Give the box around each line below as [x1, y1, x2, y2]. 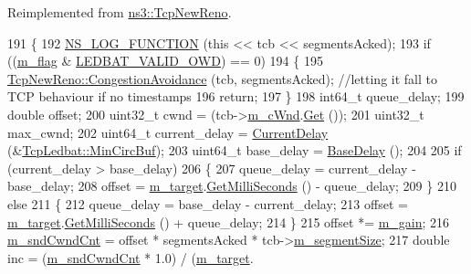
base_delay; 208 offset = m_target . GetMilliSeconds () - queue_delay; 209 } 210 [7, 176, 456, 195]
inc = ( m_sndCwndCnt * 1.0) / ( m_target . [7, 248, 254, 267]
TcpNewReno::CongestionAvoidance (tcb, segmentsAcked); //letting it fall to [7, 68, 437, 88]
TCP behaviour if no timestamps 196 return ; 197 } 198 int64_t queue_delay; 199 [7, 87, 465, 106]
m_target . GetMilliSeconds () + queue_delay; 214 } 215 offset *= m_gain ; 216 [7, 212, 450, 231]
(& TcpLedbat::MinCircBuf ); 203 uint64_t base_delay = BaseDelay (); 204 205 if [7, 141, 462, 160]
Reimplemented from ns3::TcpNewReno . [7, 3, 232, 21]
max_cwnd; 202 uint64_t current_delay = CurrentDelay [7, 122, 329, 142]
